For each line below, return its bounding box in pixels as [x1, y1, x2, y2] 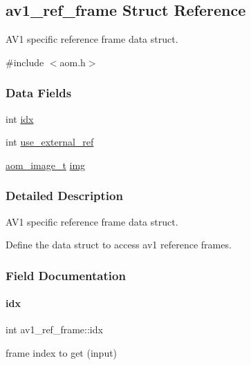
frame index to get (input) [6, 346, 118, 360]
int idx [6, 111, 34, 126]
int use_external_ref [6, 135, 94, 149]
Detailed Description [6, 187, 123, 204]
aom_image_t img [6, 157, 86, 172]
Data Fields [6, 84, 72, 101]
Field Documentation [6, 266, 126, 284]
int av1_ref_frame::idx [6, 322, 103, 337]
